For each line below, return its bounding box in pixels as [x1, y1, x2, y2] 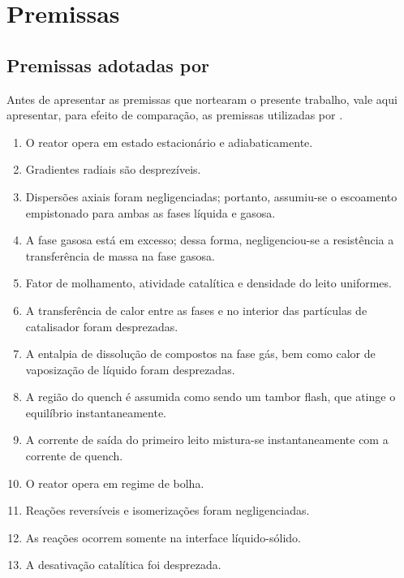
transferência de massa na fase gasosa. [25, 247, 215, 264]
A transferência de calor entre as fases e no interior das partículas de [25, 301, 367, 318]
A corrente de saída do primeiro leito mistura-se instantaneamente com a [25, 431, 389, 448]
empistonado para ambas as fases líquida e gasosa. [25, 204, 276, 221]
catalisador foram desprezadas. [25, 317, 178, 334]
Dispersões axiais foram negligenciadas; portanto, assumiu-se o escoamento [25, 188, 398, 205]
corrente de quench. [25, 447, 123, 464]
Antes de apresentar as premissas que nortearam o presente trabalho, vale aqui [6, 90, 398, 107]
